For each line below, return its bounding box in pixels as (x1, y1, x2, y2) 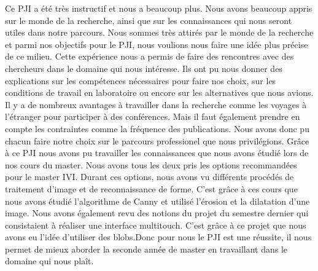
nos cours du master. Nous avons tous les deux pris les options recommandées (5, 158, 297, 171)
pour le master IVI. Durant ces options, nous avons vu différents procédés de (5, 170, 294, 183)
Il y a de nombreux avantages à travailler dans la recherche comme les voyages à (5, 98, 307, 111)
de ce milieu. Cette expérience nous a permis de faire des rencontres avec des (5, 50, 294, 63)
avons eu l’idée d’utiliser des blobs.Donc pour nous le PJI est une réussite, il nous (5, 230, 312, 243)
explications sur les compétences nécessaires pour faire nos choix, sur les (5, 74, 276, 87)
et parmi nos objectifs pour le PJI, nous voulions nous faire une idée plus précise (5, 37, 308, 50)
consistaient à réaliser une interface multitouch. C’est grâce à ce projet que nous (5, 218, 306, 231)
